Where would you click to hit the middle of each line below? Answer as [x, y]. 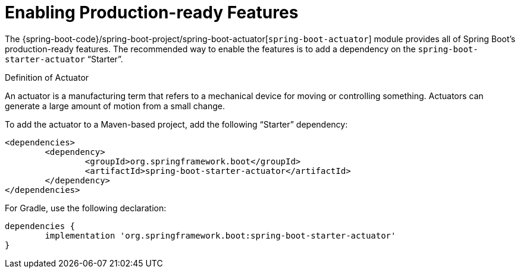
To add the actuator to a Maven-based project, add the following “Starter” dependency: [176, 124]
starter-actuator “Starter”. [64, 59]
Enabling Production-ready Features [152, 12]
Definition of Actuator [47, 77]
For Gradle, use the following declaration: [86, 208]
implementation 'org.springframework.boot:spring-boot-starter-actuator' [220, 235]
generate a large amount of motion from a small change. [115, 106]
